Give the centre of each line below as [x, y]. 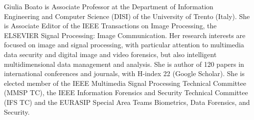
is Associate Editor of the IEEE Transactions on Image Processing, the [110, 26]
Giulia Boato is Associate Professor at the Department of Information [109, 6]
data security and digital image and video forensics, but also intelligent [110, 54]
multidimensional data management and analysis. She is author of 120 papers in [124, 64]
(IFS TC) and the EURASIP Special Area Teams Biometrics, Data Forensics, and [127, 102]
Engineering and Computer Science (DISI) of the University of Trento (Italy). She [127, 16]
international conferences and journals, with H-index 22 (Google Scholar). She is [124, 73]
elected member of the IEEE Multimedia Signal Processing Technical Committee [125, 83]
